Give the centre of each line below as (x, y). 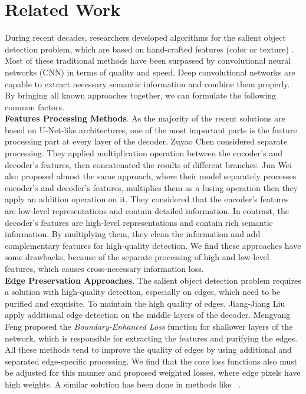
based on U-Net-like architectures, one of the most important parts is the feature (151, 129)
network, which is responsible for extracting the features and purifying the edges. (151, 338)
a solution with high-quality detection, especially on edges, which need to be (143, 292)
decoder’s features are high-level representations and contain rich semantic (139, 222)
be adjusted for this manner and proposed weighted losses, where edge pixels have (153, 372)
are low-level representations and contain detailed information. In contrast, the (147, 211)
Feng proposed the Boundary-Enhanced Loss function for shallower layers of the (149, 326)
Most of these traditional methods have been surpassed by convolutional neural (148, 60)
